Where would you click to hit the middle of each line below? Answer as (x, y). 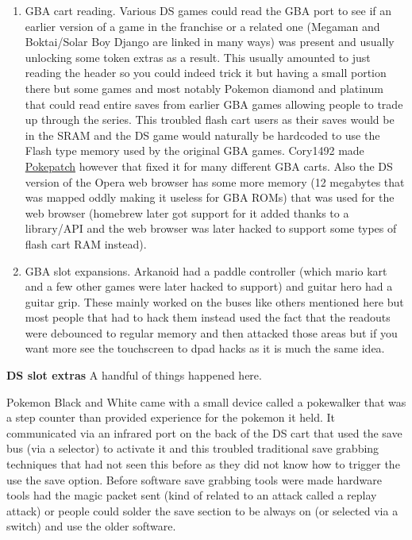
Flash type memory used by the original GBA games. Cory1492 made (194, 150)
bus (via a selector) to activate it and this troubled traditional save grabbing (193, 448)
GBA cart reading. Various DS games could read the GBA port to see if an (208, 10)
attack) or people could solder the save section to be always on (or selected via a (202, 510)
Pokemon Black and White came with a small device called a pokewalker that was (206, 401)
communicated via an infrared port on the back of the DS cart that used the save (204, 432)
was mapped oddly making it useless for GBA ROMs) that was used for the (210, 197)
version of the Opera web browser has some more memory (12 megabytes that (215, 181)
